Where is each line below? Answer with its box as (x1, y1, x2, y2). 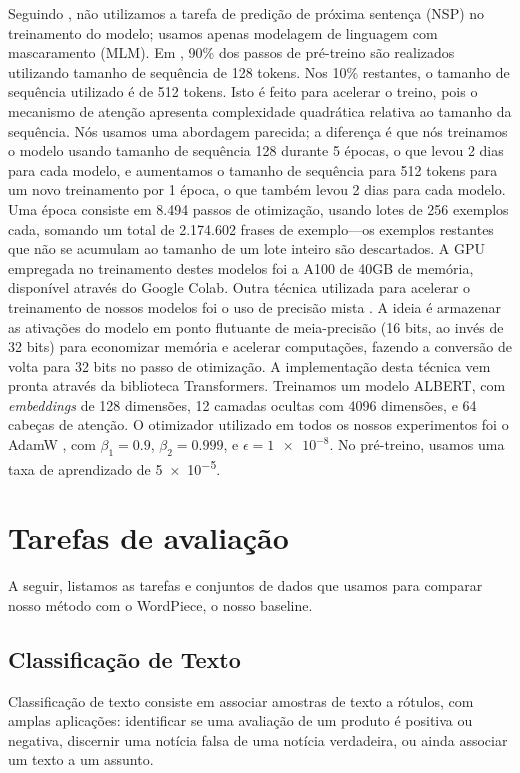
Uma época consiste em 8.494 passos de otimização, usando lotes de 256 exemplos (8, 198, 509, 219)
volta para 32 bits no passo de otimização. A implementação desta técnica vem (8, 355, 491, 376)
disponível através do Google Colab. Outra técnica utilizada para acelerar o (8, 277, 471, 298)
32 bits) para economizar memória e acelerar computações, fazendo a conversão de (8, 336, 512, 357)
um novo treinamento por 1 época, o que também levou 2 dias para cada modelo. (8, 179, 506, 200)
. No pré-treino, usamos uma (329, 434, 505, 455)
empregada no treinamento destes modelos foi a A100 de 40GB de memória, (8, 257, 474, 278)
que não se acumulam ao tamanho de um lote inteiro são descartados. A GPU (8, 238, 486, 259)
